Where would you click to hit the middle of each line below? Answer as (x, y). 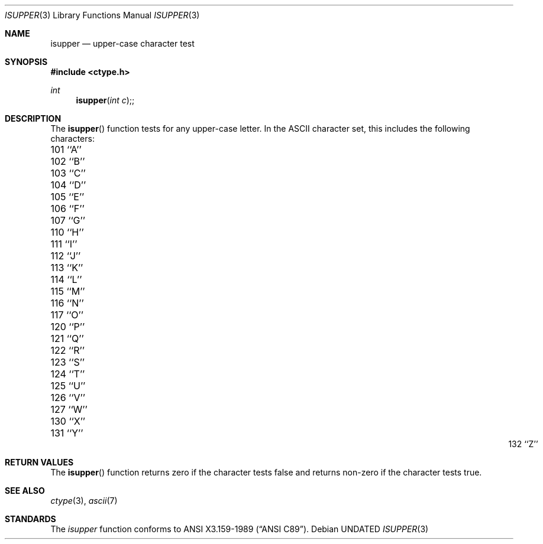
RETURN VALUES (39, 462)
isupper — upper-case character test (122, 43)
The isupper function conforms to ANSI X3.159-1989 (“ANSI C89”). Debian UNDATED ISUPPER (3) (240, 529)
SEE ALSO (25, 491)
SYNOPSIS (26, 62)
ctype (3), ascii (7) (84, 501)
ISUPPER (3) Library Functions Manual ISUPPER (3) (102, 15)
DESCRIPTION (33, 118)
